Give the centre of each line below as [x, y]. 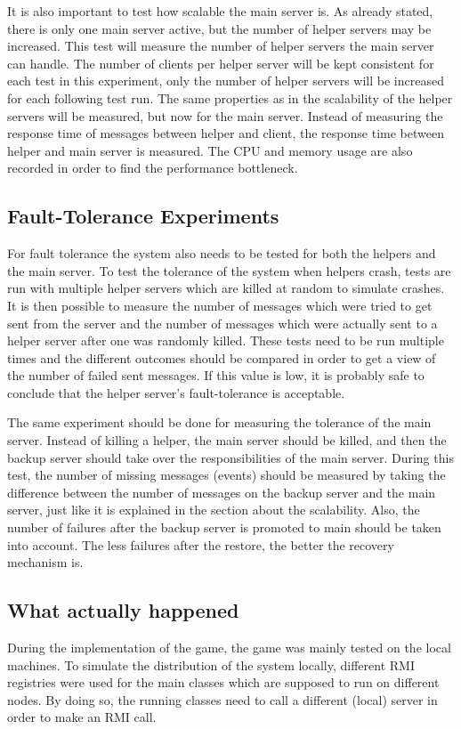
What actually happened [123, 610]
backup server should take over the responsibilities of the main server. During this [230, 457]
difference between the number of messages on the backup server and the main [222, 492]
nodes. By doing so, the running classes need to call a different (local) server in [222, 699]
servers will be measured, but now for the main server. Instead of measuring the [225, 115]
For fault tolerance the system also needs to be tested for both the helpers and [222, 253]
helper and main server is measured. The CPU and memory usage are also [210, 150]
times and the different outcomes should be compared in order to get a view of [222, 357]
